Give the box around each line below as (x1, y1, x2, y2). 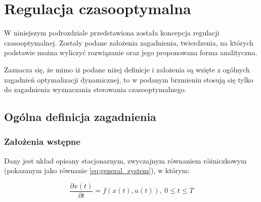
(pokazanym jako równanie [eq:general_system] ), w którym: (4, 165, 190, 176)
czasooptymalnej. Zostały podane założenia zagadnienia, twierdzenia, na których (4, 37, 254, 48)
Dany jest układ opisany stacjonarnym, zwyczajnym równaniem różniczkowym (4, 155, 247, 166)
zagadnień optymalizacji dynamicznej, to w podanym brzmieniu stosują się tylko (4, 74, 253, 85)
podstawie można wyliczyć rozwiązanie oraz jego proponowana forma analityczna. (4, 47, 257, 58)
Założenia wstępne (4, 135, 80, 148)
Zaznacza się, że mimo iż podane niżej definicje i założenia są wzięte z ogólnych (4, 64, 250, 74)
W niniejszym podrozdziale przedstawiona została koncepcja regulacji (4, 27, 220, 38)
